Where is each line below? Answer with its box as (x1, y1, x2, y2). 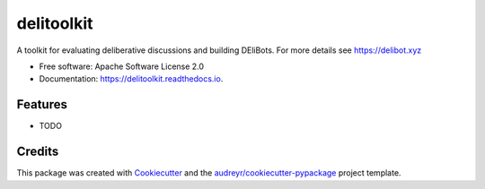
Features (16, 97, 67, 112)
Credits (16, 144, 59, 159)
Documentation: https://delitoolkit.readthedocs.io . (39, 73, 224, 84)
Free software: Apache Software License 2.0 (39, 61, 205, 72)
